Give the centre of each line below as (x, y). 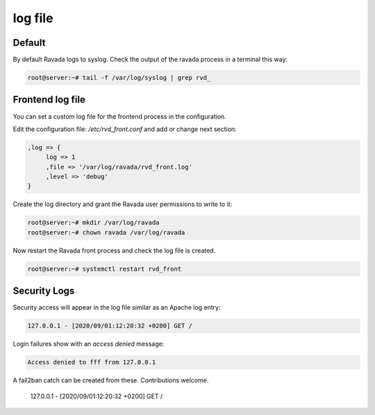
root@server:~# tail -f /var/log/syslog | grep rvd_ (119, 78)
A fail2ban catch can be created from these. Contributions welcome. (111, 380)
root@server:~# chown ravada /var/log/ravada (106, 232)
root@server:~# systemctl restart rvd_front (105, 269)
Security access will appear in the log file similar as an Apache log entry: (117, 307)
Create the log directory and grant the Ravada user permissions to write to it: (123, 204)
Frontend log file (49, 100)
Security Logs (44, 291)
